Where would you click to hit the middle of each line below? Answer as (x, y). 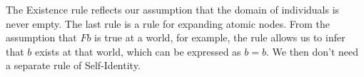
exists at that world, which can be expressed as (138, 51)
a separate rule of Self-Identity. (73, 65)
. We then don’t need (312, 51)
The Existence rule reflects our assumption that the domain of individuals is (173, 9)
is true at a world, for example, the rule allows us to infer (220, 37)
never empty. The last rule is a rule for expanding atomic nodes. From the (168, 23)
